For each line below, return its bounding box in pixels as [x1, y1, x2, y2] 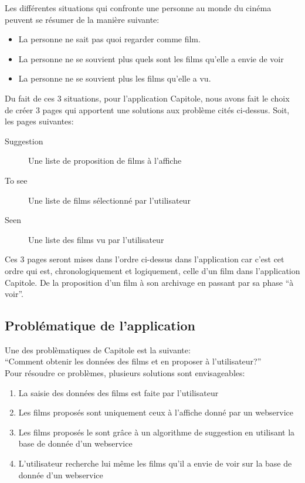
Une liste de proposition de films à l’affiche [28, 154, 182, 167]
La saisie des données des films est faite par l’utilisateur [18, 386, 219, 398]
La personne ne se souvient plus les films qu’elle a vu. [18, 72, 211, 85]
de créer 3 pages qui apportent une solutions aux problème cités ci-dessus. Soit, [5, 103, 290, 116]
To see [5, 174, 28, 186]
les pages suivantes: [5, 115, 74, 127]
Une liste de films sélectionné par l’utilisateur [28, 194, 191, 206]
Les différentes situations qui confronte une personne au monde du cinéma [5, 2, 272, 13]
